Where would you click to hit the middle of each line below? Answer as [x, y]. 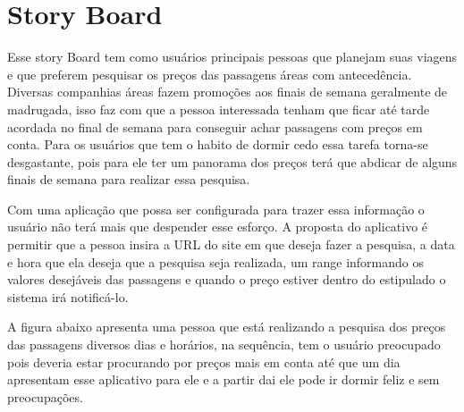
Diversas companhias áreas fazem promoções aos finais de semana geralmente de [228, 92]
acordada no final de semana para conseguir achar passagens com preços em [215, 126]
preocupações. [45, 396]
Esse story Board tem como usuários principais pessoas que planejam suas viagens [232, 57]
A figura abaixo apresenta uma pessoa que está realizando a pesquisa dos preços [227, 327]
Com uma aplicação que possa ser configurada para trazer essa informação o [216, 209]
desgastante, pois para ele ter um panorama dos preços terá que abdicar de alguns [232, 161]
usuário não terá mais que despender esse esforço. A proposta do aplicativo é [218, 227]
